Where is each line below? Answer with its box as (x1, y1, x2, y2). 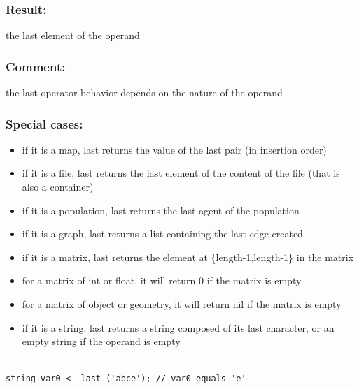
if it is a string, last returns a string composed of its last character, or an (22, 320, 335, 335)
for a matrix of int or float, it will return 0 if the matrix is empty (22, 273, 302, 288)
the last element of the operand (6, 28, 140, 43)
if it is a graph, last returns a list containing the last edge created (22, 226, 303, 241)
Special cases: (6, 115, 83, 132)
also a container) (22, 179, 94, 194)
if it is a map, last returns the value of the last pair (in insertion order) (22, 142, 327, 156)
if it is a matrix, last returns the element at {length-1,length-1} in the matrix (22, 249, 354, 264)
